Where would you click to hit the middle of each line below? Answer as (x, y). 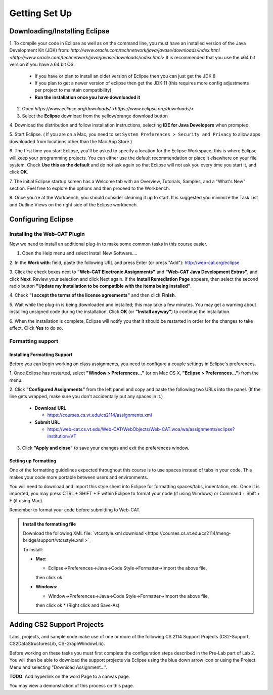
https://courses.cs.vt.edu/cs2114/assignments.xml (100, 415)
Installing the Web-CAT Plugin (47, 234)
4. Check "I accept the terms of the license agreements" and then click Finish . (93, 295)
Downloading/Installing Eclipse (59, 31)
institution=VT (62, 436)
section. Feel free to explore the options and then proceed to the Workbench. (90, 188)
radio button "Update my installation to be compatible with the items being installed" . (101, 286)
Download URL (51, 408)
